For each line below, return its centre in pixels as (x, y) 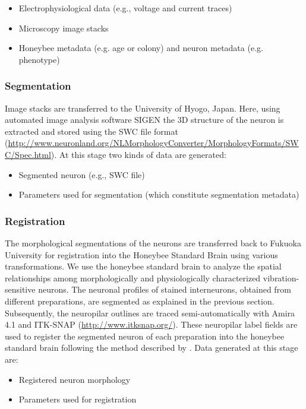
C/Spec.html (28, 154)
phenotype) (39, 59)
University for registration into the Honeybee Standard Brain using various (141, 254)
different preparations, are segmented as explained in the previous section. (140, 301)
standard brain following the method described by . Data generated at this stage (152, 348)
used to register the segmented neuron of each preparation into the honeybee (145, 336)
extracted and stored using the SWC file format (92, 131)
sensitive (20, 289)
